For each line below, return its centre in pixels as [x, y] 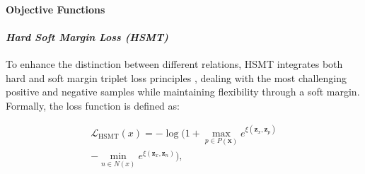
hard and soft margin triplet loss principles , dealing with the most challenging [176, 77]
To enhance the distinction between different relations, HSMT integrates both [174, 63]
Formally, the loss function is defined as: [93, 105]
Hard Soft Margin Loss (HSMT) [87, 36]
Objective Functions [56, 9]
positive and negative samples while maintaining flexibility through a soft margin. [183, 92]
